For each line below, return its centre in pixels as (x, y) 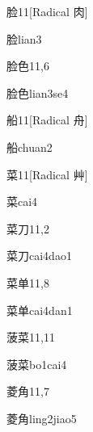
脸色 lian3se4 (38, 92)
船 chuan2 (30, 147)
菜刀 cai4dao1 (39, 256)
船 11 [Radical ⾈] (47, 120)
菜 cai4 (22, 201)
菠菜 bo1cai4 (37, 364)
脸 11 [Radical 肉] (47, 11)
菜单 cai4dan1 (40, 310)
